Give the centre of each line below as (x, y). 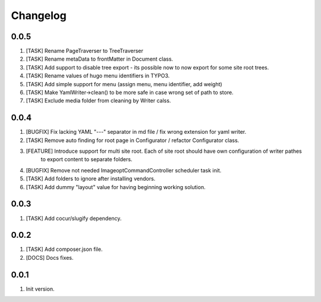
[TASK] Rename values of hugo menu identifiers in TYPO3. (98, 76)
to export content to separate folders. (86, 159)
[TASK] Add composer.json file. (64, 249)
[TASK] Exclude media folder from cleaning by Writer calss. (98, 100)
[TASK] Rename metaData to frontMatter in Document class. (100, 59)
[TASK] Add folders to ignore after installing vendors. (91, 179)
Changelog (39, 15)
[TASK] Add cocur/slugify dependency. (74, 218)
